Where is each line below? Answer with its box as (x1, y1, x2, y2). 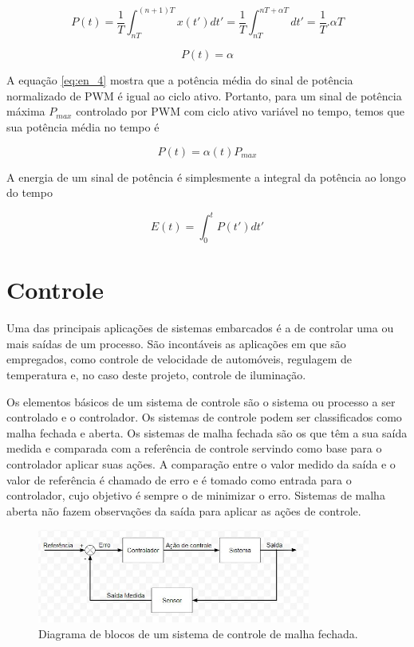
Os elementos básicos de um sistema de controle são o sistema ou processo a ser (6, 393, 396, 410)
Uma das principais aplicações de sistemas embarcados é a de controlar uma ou (6, 320, 394, 336)
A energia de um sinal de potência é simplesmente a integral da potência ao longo (6, 168, 406, 185)
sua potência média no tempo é (6, 119, 160, 135)
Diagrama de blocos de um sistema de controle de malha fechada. (38, 625, 358, 641)
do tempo (6, 184, 53, 201)
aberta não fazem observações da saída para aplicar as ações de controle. (6, 502, 361, 519)
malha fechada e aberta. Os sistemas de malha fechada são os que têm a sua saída (6, 424, 408, 441)
